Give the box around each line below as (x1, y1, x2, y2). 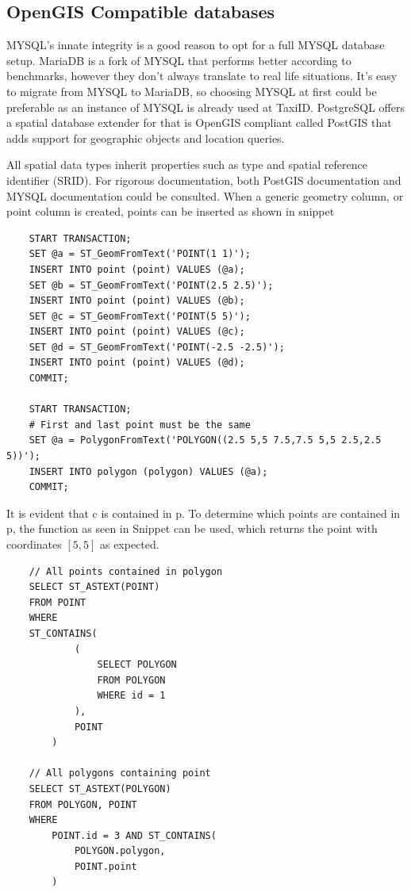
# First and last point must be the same (29, 419, 251, 431)
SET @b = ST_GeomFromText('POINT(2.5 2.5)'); (29, 279, 274, 291)
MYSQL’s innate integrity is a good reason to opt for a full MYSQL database (6, 36, 385, 53)
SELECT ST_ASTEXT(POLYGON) (29, 783, 171, 794)
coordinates (6, 536, 62, 553)
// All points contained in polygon (29, 565, 223, 577)
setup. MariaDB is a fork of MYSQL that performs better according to (6, 52, 351, 68)
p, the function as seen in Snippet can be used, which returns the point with (6, 520, 378, 537)
